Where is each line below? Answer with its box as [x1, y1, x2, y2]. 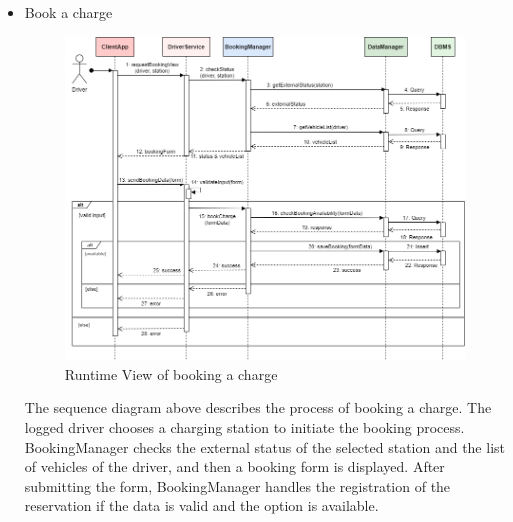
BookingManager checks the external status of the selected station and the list [24, 436, 505, 457]
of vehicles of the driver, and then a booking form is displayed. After [24, 456, 445, 477]
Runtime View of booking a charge [64, 363, 278, 384]
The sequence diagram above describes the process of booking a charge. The [24, 397, 492, 418]
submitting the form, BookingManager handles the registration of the [24, 475, 451, 496]
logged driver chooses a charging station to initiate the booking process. [24, 417, 465, 438]
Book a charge [24, 2, 113, 22]
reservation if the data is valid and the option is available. [24, 495, 379, 516]
